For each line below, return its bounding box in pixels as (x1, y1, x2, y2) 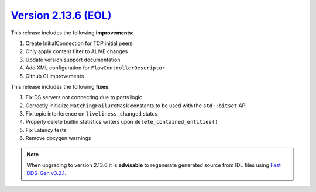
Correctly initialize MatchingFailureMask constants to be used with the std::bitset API (25, 102, 247, 109)
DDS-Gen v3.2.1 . (26, 170, 67, 177)
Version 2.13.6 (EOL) (11, 9, 112, 22)
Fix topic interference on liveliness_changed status (25, 110, 158, 117)
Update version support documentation (25, 56, 121, 63)
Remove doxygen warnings (25, 135, 91, 142)
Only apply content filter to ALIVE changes (25, 48, 128, 55)
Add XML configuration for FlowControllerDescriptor (25, 64, 166, 71)
